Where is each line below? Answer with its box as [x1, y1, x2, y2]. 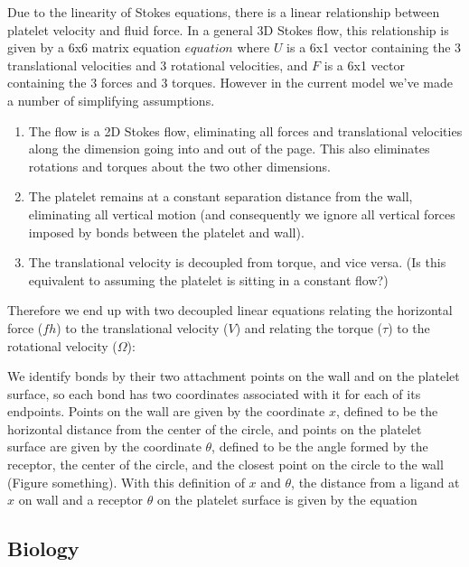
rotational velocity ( [7, 336, 117, 355]
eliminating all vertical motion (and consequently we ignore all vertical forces [28, 204, 455, 223]
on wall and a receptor [18, 490, 144, 509]
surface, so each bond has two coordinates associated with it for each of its [7, 384, 421, 403]
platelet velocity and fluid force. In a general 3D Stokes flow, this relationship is [7, 20, 449, 39]
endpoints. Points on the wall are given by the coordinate [7, 402, 325, 421]
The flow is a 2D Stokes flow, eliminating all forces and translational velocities [28, 121, 463, 140]
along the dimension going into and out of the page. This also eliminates [28, 139, 430, 158]
